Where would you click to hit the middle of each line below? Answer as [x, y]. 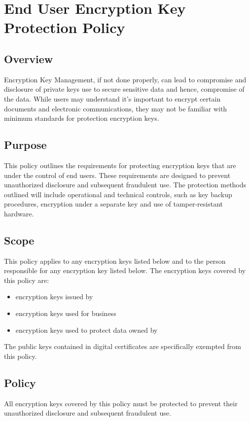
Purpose [25, 145]
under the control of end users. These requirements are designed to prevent [117, 175]
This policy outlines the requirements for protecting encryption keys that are [120, 165]
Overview [29, 58]
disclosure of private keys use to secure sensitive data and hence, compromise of [124, 89]
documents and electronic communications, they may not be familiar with [116, 108]
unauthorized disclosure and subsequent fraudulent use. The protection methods [125, 185]
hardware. [19, 213]
